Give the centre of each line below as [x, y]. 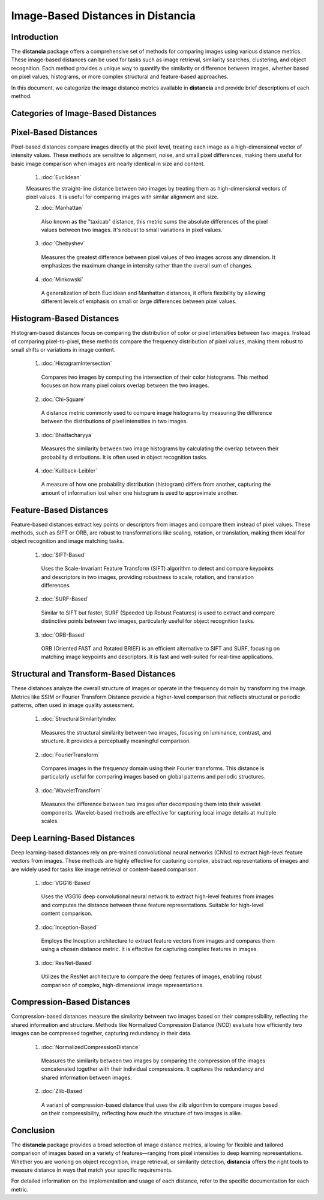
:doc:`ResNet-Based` [67, 963]
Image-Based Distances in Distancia [103, 16]
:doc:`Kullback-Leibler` [69, 471]
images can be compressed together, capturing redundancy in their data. [101, 1033]
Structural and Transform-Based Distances [94, 674]
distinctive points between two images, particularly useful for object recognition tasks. [148, 621]
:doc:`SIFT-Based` [64, 555]
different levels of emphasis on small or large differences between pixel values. [139, 301]
